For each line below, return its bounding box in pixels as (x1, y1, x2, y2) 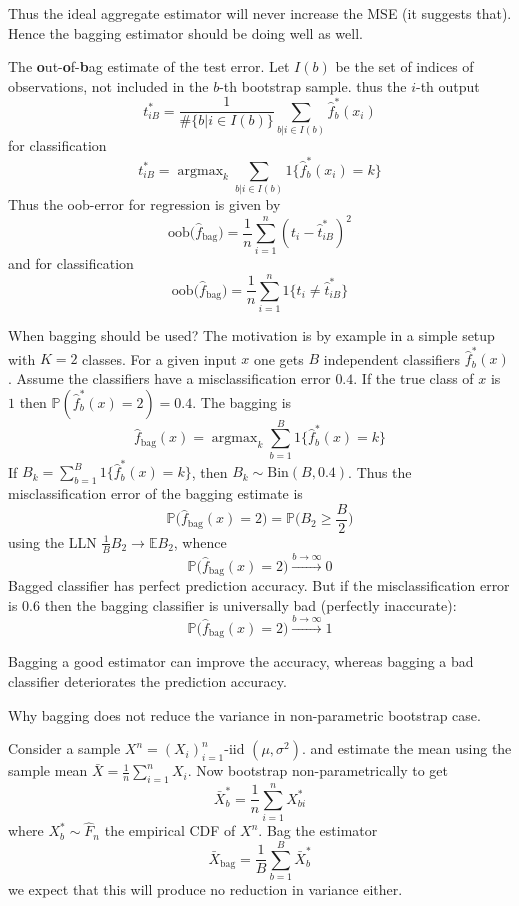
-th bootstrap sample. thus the (219, 75, 407, 96)
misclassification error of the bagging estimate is (8, 483, 303, 504)
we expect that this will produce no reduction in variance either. (8, 879, 403, 900)
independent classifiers (323, 348, 461, 369)
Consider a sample (8, 738, 121, 759)
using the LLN (8, 531, 97, 552)
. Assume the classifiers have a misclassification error (8, 367, 331, 388)
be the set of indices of (335, 56, 474, 77)
